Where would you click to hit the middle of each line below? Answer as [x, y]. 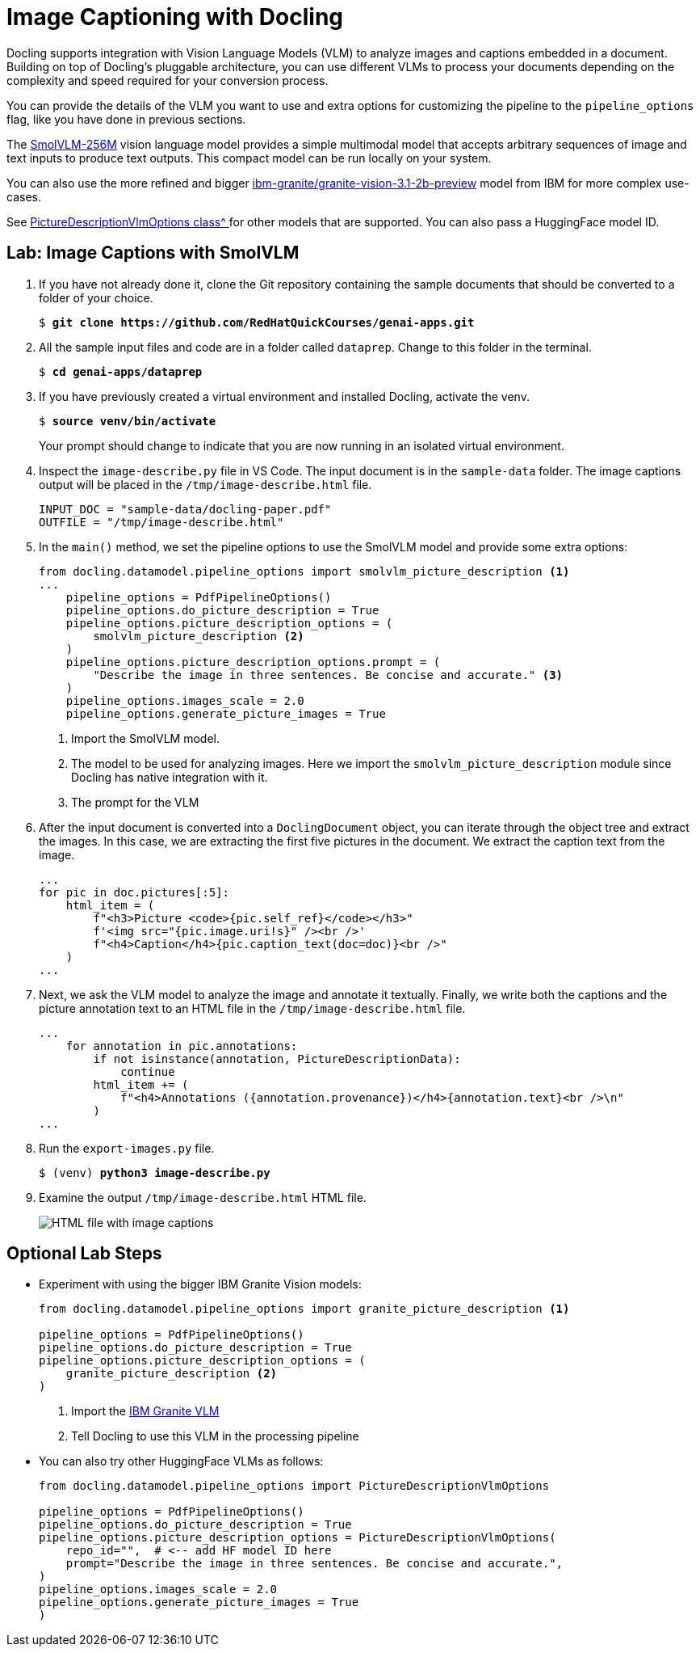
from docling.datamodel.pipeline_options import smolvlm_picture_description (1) [304, 571]
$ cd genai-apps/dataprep [121, 371]
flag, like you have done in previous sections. [126, 119]
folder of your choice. [96, 297]
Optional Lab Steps [84, 1254]
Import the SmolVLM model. [145, 738]
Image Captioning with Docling [175, 17]
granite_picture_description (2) [172, 1374]
